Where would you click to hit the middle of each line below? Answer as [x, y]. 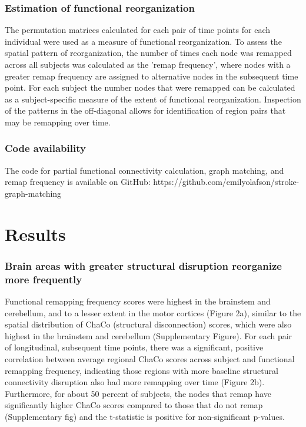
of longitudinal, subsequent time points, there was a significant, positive [134, 347]
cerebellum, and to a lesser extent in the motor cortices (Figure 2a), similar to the [153, 312]
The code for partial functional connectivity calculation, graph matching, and [144, 170]
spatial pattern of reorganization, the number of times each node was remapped [148, 53]
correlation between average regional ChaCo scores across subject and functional [150, 359]
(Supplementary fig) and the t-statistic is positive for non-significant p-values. [145, 417]
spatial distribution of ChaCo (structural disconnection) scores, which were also [148, 324]
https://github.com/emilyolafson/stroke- [226, 182]
